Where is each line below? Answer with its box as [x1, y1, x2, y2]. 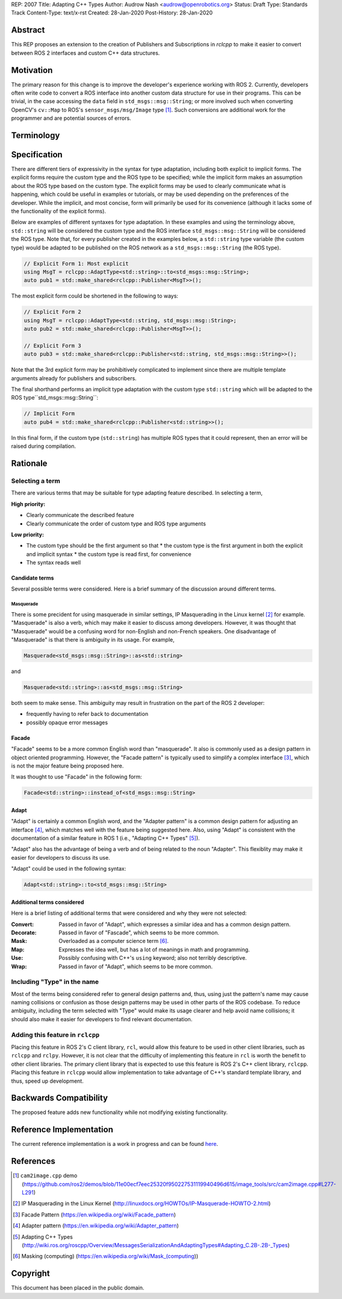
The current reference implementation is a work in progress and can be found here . [11, 1141, 219, 1148]
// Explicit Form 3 [23, 342, 81, 349]
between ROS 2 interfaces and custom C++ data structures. [11, 49, 160, 57]
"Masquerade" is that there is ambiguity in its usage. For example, [11, 636, 175, 643]
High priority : [11, 500, 46, 507]
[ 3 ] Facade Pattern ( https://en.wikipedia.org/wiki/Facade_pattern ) [13, 1211, 176, 1218]
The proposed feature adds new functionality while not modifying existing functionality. [11, 1109, 228, 1116]
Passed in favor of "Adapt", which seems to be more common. [58, 963, 213, 970]
